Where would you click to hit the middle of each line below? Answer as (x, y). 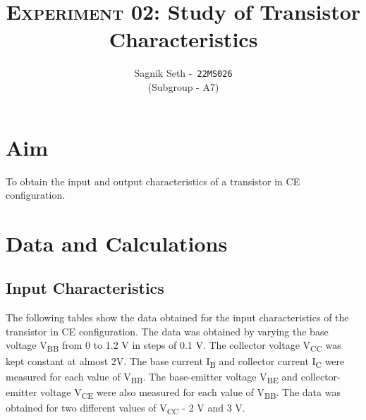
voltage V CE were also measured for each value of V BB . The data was (190, 393)
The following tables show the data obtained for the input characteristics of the (177, 317)
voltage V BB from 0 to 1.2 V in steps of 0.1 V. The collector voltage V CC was (173, 346)
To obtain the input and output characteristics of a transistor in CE (153, 181)
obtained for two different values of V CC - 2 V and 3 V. (126, 408)
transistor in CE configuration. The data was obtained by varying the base (167, 331)
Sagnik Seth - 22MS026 (183, 73)
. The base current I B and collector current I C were (234, 362)
